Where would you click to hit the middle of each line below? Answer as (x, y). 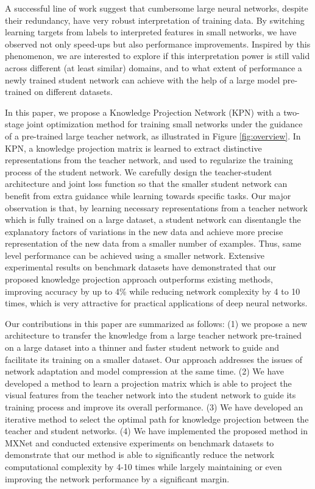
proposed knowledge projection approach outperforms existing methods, (139, 279)
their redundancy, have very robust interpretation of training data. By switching (155, 20)
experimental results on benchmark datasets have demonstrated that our (141, 267)
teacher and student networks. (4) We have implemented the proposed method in (156, 431)
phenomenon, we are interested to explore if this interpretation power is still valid (157, 56)
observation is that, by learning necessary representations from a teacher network (156, 207)
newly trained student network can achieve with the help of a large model (143, 79)
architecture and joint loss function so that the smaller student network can (146, 184)
